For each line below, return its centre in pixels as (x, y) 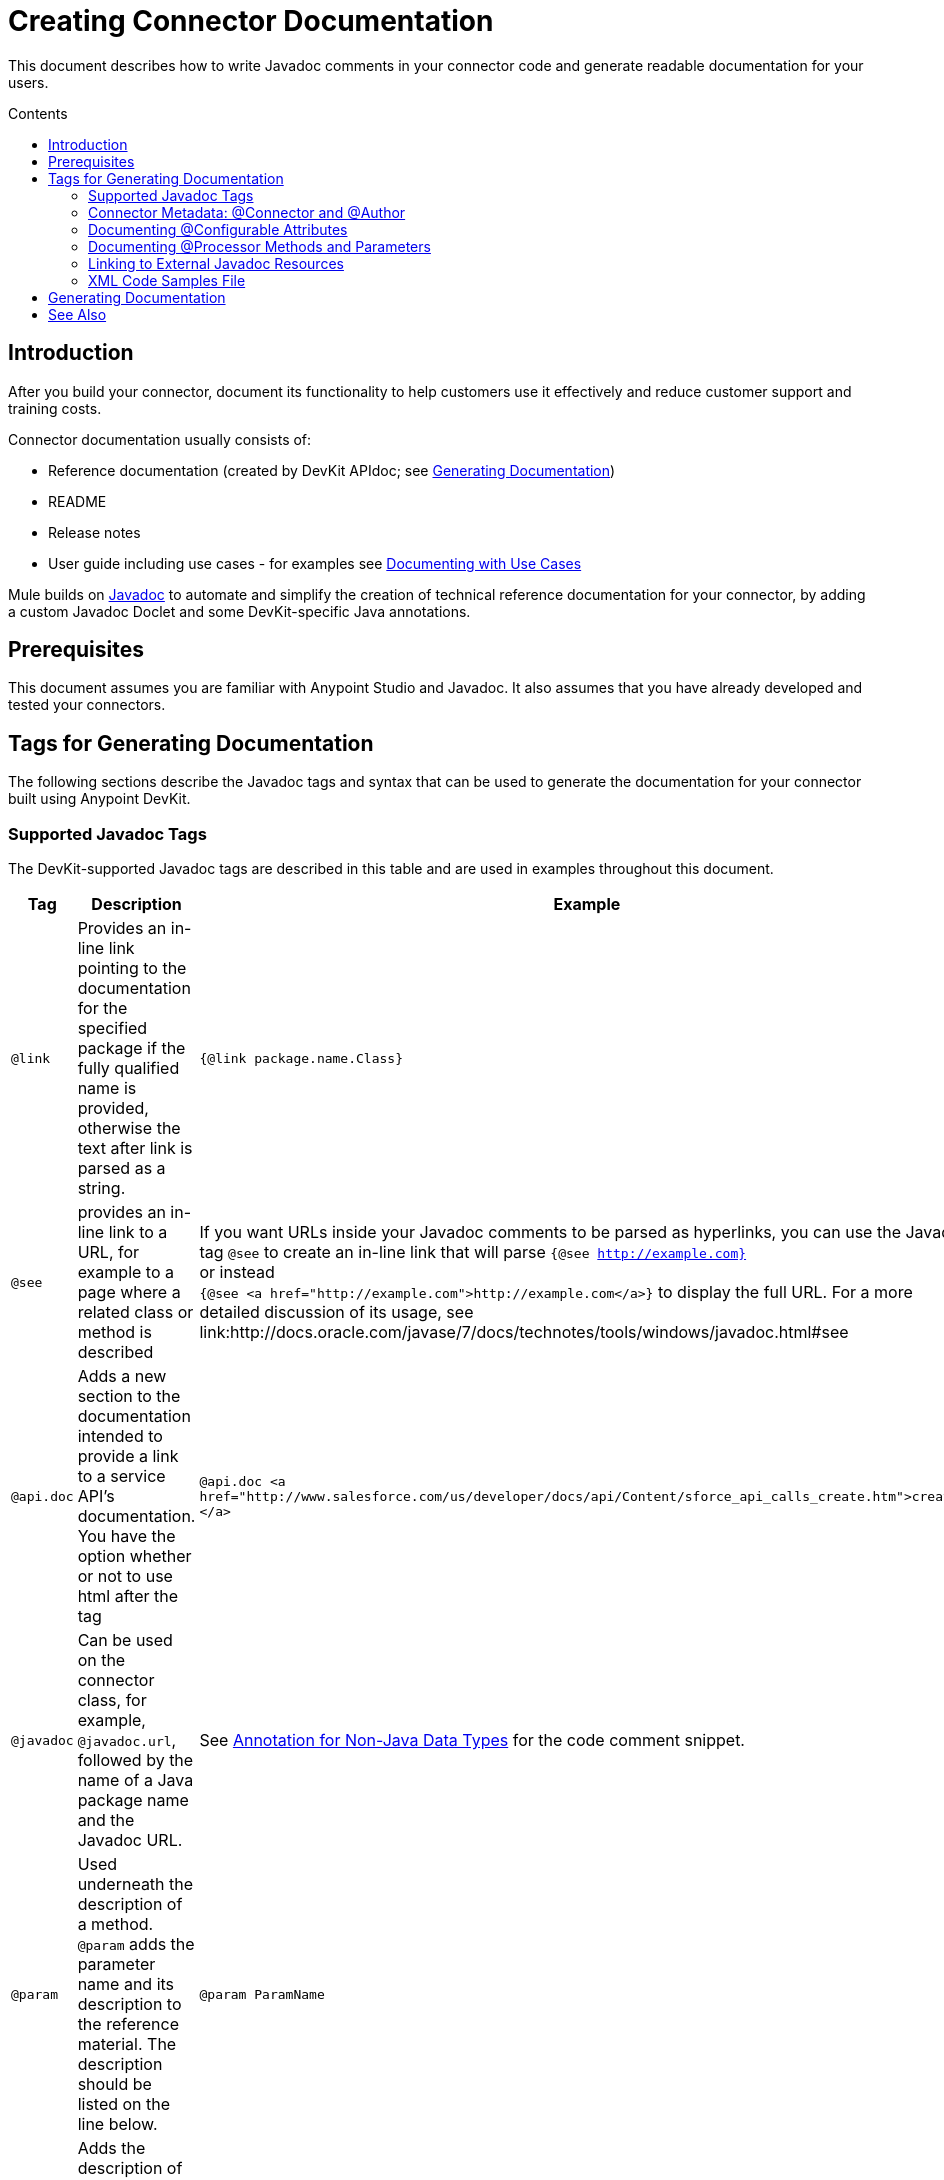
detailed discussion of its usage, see (336, 1312)
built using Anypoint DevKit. (99, 799)
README (77, 501)
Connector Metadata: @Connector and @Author (247, 212)
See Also (77, 314)
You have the (126, 1536)
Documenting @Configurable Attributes (218, 229)
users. (28, 82)
